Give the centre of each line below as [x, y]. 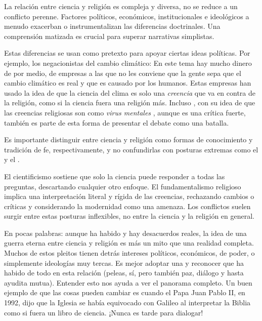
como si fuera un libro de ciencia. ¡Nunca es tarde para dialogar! [104, 312]
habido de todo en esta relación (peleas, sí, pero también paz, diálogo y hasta [124, 273]
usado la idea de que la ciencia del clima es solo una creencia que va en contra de [130, 92]
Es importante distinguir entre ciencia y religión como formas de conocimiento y [128, 139]
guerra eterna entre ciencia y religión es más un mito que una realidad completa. [129, 243]
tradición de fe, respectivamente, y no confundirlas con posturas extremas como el [131, 149]
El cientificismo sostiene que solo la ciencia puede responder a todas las [115, 176]
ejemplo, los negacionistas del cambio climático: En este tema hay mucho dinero [128, 63]
